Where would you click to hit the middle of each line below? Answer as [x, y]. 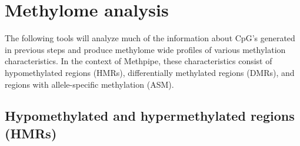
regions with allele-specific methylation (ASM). [89, 84]
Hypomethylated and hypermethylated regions [150, 116]
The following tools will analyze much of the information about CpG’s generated [150, 38]
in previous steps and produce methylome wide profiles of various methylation [145, 49]
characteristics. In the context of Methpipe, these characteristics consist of [139, 61]
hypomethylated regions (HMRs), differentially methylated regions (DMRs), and [150, 72]
